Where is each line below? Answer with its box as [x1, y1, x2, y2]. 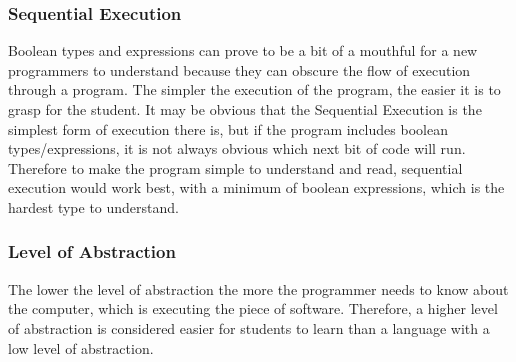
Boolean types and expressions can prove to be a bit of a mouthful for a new [8, 40, 478, 61]
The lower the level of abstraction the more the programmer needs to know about [8, 278, 509, 299]
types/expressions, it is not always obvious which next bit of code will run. [8, 138, 466, 159]
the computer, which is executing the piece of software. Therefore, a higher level [8, 298, 498, 319]
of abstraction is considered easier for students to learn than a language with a [8, 317, 490, 338]
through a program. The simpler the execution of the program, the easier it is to [8, 79, 501, 100]
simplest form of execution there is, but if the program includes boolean [8, 118, 448, 139]
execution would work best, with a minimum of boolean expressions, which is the [8, 177, 505, 198]
